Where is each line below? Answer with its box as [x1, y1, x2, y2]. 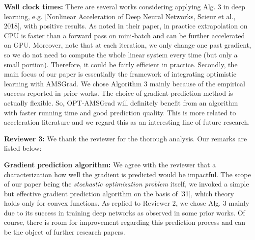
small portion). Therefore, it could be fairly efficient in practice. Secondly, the [4, 59, 238, 69]
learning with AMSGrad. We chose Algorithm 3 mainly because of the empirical [4, 78, 245, 88]
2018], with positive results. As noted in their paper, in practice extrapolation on [4, 21, 248, 31]
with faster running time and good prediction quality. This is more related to [4, 107, 236, 117]
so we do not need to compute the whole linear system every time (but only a [4, 49, 238, 59]
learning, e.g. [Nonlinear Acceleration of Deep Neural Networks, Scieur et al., [4, 11, 236, 21]
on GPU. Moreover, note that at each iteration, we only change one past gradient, [4, 40, 251, 50]
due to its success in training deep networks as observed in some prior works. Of [4, 207, 245, 217]
